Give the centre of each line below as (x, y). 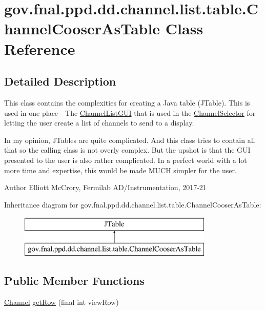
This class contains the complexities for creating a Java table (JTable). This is (127, 102)
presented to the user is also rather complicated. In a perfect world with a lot (126, 160)
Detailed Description (60, 81)
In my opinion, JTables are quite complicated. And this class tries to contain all (130, 140)
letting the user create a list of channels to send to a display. (99, 123)
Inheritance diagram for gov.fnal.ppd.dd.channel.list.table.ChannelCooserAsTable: (133, 204)
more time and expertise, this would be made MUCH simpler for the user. (120, 170)
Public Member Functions (74, 280)
